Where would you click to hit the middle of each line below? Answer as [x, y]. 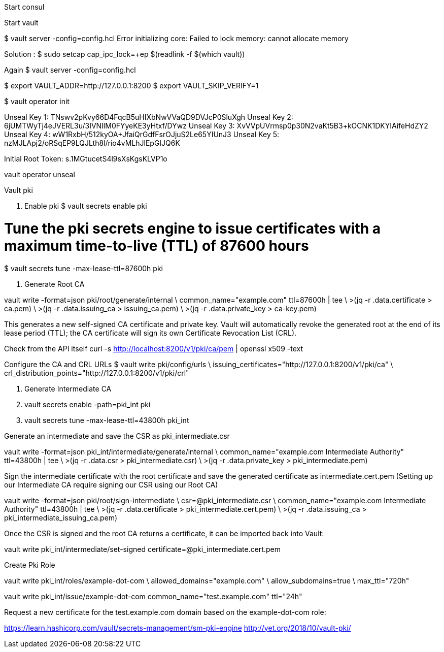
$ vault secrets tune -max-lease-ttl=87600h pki [83, 268]
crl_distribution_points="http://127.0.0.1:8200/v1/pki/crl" [97, 373]
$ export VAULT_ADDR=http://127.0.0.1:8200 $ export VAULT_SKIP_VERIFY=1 [131, 86]
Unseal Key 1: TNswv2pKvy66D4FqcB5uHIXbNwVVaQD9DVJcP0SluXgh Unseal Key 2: [149, 117]
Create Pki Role [30, 565]
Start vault [21, 23]
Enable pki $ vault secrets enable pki [86, 206]
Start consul [24, 7]
